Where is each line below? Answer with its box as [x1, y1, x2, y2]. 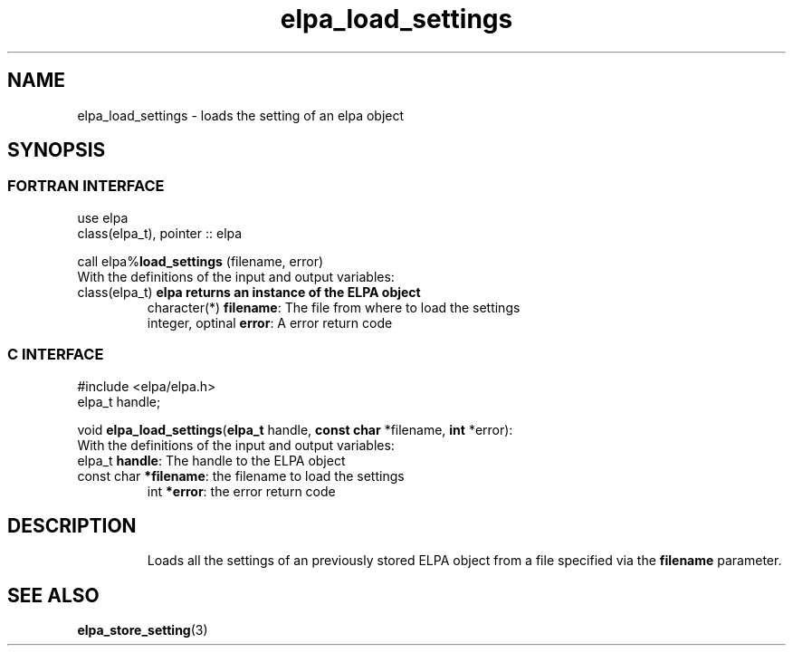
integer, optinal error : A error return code [147, 314, 393, 331]
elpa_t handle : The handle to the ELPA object [77, 452, 346, 468]
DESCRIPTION [7, 514, 137, 537]
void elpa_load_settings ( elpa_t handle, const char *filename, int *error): [77, 421, 513, 437]
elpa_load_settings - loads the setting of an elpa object [77, 107, 405, 123]
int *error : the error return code [147, 483, 336, 499]
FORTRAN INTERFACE [7, 177, 165, 196]
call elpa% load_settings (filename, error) [77, 253, 324, 269]
